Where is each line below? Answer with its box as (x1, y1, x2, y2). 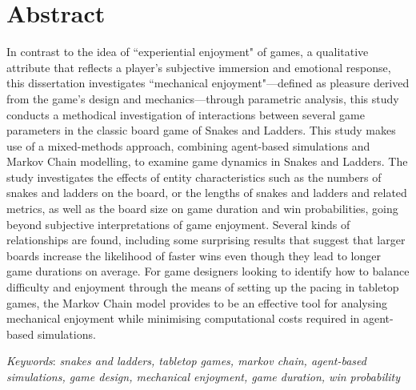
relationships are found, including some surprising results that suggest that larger (6, 231, 406, 248)
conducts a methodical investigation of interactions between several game (6, 106, 365, 123)
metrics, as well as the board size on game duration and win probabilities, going (6, 200, 398, 217)
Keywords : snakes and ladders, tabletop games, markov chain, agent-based (6, 352, 366, 369)
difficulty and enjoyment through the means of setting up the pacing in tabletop (6, 279, 399, 296)
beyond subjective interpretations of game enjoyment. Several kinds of (6, 215, 350, 232)
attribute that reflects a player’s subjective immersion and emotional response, (6, 58, 391, 75)
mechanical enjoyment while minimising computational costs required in (6, 310, 360, 327)
